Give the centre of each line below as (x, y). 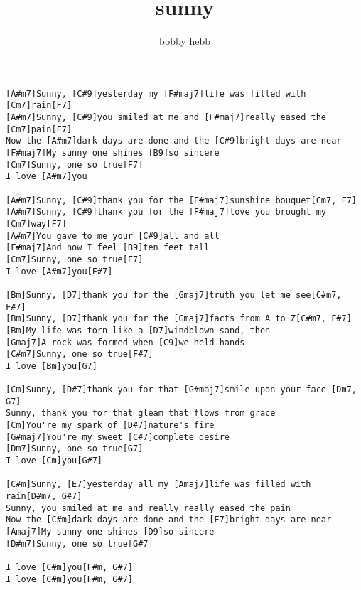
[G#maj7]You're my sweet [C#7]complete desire (118, 437)
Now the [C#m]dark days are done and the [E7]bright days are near (169, 520)
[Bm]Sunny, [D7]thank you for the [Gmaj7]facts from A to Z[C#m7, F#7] (179, 319)
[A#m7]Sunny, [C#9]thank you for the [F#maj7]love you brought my (166, 212)
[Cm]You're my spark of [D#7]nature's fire (110, 425)
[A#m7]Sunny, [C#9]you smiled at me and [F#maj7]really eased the (166, 118)
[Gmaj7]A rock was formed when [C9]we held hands (125, 342)
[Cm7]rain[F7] (39, 106)
